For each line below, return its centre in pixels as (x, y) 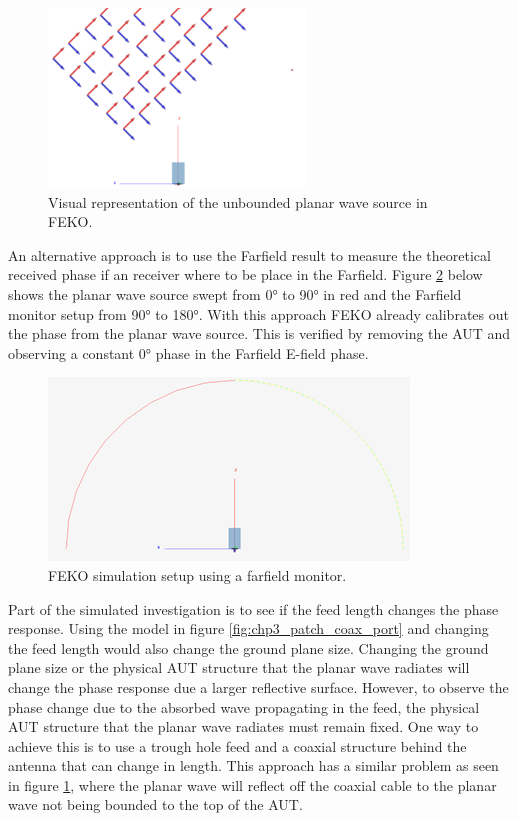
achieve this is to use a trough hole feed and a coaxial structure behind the (237, 745)
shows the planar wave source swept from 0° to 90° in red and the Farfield (235, 293)
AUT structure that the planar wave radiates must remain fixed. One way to (243, 726)
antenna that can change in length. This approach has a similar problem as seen (253, 765)
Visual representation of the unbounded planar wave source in (238, 201)
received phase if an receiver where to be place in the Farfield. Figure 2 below (245, 274)
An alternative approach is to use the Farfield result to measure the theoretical (249, 254)
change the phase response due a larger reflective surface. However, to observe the (258, 686)
